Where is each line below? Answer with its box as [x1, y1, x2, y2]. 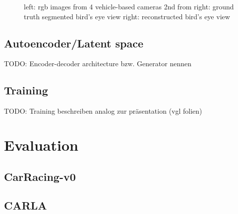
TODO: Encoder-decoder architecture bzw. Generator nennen [4, 58, 191, 69]
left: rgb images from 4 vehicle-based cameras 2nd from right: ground [24, 1, 234, 11]
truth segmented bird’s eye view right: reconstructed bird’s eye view [24, 11, 230, 21]
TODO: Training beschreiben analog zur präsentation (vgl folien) [4, 106, 202, 116]
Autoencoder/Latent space [4, 35, 143, 50]
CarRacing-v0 [4, 169, 76, 184]
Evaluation [4, 134, 78, 155]
